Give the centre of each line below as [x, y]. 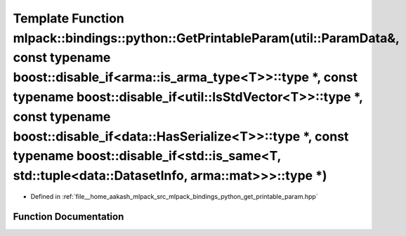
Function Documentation [68, 217]
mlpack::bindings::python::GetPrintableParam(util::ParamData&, [206, 38]
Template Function [68, 18]
